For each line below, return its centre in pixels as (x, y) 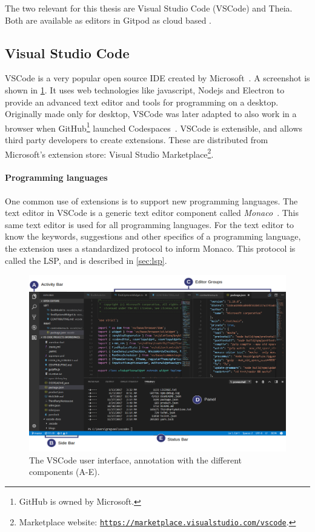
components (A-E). (65, 472)
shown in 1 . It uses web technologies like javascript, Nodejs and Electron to (145, 89)
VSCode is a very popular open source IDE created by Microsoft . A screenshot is (157, 78)
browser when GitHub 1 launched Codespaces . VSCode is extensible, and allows (154, 127)
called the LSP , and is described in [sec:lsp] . (86, 260)
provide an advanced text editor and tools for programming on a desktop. (142, 102)
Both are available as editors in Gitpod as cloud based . (108, 20)
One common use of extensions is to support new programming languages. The (151, 200)
